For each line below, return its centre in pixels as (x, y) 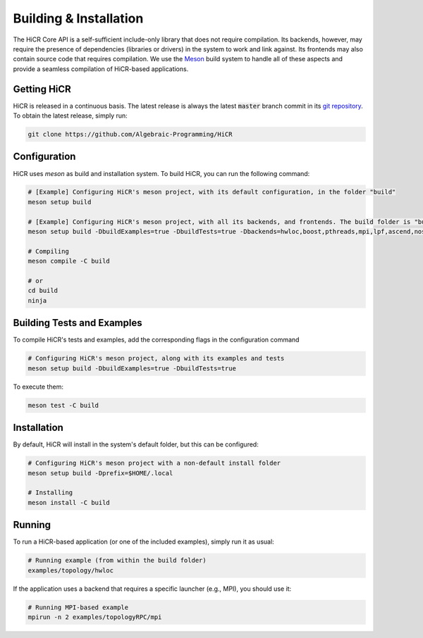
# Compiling (49, 251)
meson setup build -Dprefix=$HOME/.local (100, 473)
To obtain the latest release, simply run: (70, 115)
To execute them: (38, 387)
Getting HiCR (42, 89)
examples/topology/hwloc (71, 570)
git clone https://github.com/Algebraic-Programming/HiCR (130, 134)
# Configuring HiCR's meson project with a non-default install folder (154, 463)
